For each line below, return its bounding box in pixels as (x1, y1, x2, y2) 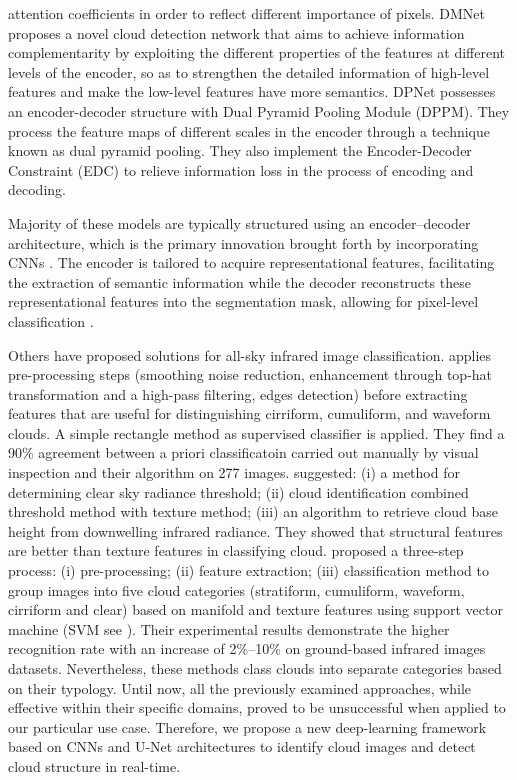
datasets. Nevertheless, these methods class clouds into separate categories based (8, 658, 502, 678)
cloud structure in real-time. (8, 755, 181, 776)
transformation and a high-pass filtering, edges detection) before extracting (8, 383, 468, 404)
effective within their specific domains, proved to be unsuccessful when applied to (8, 697, 506, 718)
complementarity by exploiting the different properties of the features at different (8, 42, 505, 63)
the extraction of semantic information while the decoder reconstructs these (8, 271, 471, 292)
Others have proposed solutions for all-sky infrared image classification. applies (8, 344, 492, 365)
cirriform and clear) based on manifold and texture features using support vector (8, 599, 503, 620)
